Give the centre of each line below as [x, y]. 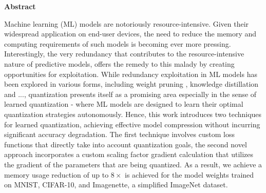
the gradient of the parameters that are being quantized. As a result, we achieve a [133, 164]
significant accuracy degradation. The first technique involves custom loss [119, 134]
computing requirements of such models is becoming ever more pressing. [118, 43]
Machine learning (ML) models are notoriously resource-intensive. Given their [127, 23]
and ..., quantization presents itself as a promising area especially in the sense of [130, 94]
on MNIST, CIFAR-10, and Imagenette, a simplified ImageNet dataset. [116, 185]
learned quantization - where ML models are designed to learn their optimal [124, 104]
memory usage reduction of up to [56, 174]
